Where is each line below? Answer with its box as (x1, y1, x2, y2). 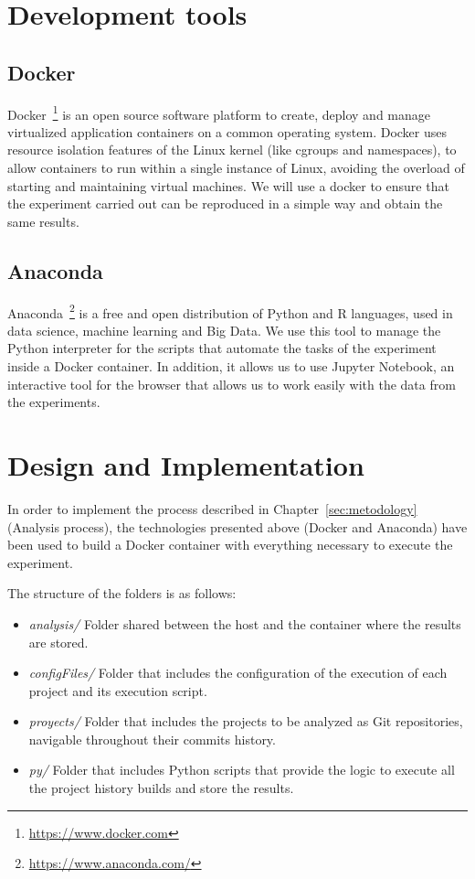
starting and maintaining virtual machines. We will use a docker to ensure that (7, 176, 449, 195)
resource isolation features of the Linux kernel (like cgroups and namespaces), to (7, 140, 457, 159)
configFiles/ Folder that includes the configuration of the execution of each (28, 663, 448, 682)
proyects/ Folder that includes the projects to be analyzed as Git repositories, (28, 712, 463, 731)
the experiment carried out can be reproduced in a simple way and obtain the (7, 194, 443, 213)
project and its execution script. (28, 681, 207, 700)
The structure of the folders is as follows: (7, 584, 237, 603)
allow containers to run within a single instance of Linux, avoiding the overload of (7, 158, 465, 177)
